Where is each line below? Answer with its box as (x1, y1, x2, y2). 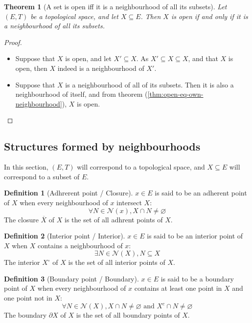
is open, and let (65, 53, 112, 64)
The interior (4, 257, 40, 267)
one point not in (4, 293, 52, 303)
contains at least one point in (134, 283, 222, 293)
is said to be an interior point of (147, 231, 243, 241)
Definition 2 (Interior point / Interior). (4, 231, 125, 241)
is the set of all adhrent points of (65, 214, 163, 224)
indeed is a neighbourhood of (57, 63, 144, 73)
